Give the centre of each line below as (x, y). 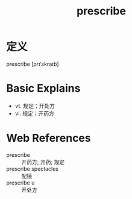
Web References (49, 138)
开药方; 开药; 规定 (43, 162)
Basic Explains (43, 88)
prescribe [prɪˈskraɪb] (33, 64)
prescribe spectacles (33, 169)
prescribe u (20, 183)
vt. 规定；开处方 (35, 106)
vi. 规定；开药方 (35, 113)
